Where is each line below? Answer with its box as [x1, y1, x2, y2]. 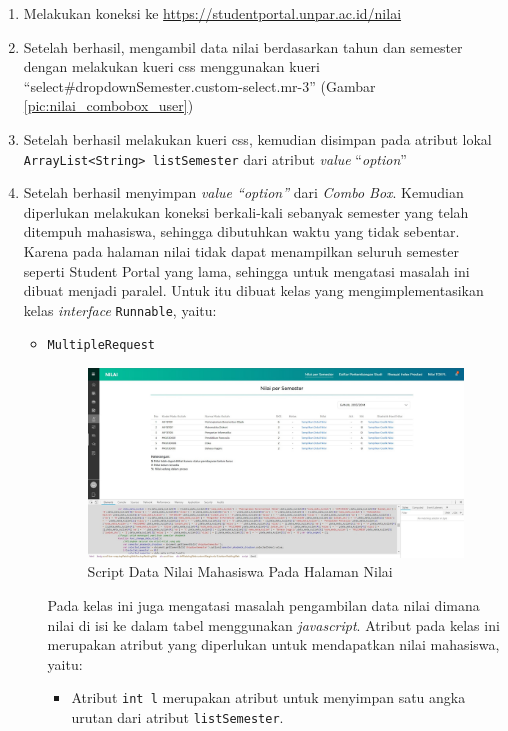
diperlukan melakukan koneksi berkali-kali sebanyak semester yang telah [23, 201, 469, 222]
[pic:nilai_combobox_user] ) [23, 95, 194, 116]
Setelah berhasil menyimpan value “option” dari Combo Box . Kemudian [23, 182, 464, 203]
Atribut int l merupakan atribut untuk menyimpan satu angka [71, 687, 466, 708]
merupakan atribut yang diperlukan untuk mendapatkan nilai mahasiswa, [47, 634, 500, 655]
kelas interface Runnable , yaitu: [23, 299, 217, 320]
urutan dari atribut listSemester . [71, 706, 284, 727]
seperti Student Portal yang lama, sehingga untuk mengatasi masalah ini [23, 260, 470, 281]
